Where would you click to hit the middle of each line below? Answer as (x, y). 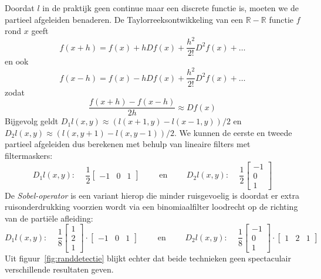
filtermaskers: (29, 155)
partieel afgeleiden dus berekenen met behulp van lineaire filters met (128, 144)
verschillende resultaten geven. (59, 269)
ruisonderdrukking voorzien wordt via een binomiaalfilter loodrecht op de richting (151, 207)
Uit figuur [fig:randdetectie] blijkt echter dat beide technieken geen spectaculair (148, 258)
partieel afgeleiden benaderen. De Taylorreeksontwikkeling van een (124, 19)
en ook (17, 61)
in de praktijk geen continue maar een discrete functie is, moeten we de (170, 8)
